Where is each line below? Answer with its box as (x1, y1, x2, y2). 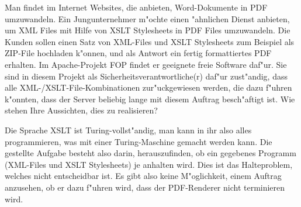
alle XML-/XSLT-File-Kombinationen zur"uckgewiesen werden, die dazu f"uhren (5, 81, 292, 94)
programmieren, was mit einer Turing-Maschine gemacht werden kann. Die (5, 135, 272, 147)
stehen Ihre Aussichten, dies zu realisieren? (5, 104, 158, 116)
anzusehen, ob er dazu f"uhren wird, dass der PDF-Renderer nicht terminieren (5, 181, 285, 193)
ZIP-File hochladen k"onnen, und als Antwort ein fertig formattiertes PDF (5, 47, 272, 59)
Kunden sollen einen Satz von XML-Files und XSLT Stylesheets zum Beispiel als (5, 35, 295, 47)
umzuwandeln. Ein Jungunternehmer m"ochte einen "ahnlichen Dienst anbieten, (5, 12, 290, 25)
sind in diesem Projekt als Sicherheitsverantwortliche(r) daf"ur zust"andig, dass (5, 70, 288, 82)
